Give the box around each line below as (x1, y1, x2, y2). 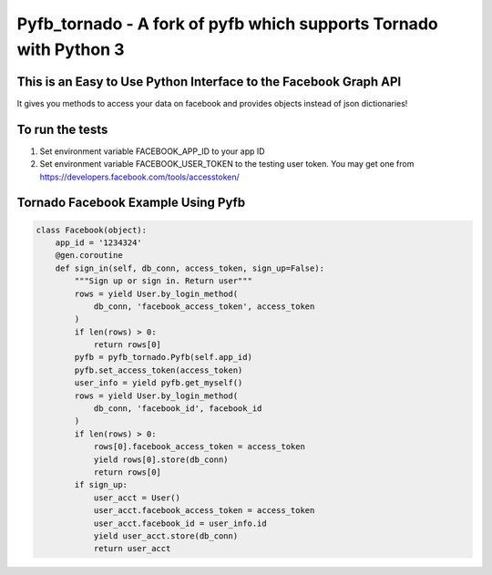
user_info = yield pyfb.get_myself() (74, 378, 243, 388)
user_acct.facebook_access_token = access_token (93, 506, 315, 516)
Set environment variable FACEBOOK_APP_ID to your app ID (39, 146, 265, 157)
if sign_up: (74, 479, 128, 490)
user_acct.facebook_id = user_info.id (93, 518, 268, 529)
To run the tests (16, 121, 108, 137)
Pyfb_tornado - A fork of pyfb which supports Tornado (16, 14, 438, 34)
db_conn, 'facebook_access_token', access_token (93, 301, 315, 312)
